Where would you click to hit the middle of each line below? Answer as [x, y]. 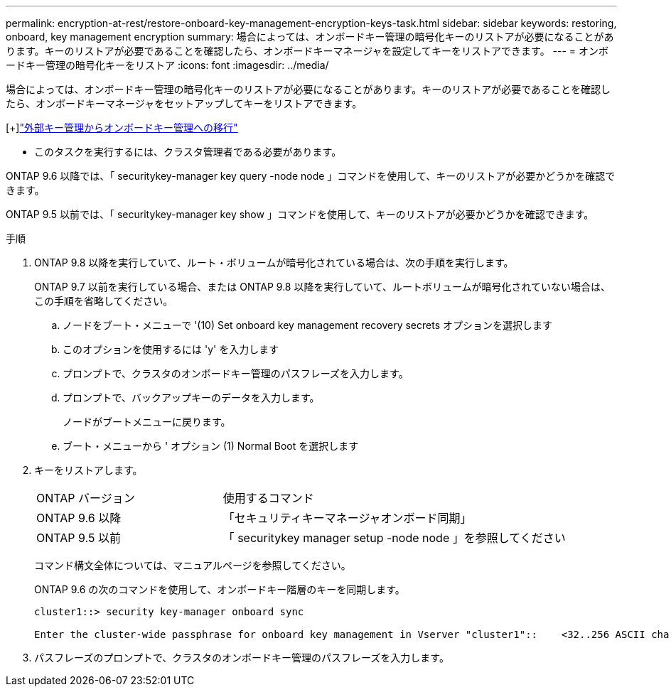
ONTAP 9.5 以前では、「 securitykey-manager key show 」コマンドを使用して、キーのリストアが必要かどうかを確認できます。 [300, 214]
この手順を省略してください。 [104, 301]
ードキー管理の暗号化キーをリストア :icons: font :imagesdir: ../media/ [167, 65]
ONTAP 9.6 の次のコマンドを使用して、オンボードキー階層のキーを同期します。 [220, 589]
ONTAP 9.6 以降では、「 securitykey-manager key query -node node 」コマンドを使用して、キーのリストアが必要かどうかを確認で [311, 176]
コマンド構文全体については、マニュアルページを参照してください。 [193, 565]
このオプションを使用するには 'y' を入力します [171, 349]
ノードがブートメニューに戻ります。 [147, 422]
